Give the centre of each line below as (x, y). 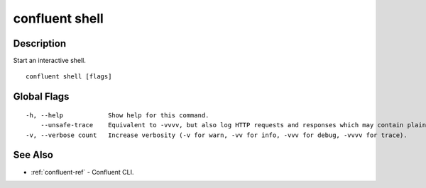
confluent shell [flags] (69, 77)
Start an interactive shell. (50, 61)
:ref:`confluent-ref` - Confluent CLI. (82, 172)
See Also (33, 155)
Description (40, 43)
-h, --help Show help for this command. (118, 115)
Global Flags (41, 96)
